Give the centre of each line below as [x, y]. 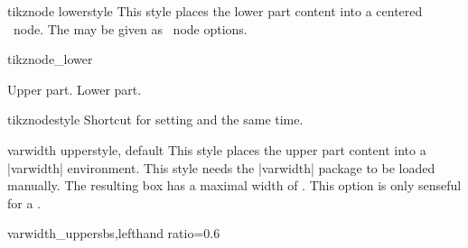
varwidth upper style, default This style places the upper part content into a [217, 149]
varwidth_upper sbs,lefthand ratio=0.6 [114, 233]
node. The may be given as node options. [130, 28]
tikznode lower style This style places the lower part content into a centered [215, 11]
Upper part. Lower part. [75, 89]
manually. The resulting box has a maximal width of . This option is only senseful [234, 185]
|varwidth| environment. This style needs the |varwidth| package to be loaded [221, 167]
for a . [24, 202]
